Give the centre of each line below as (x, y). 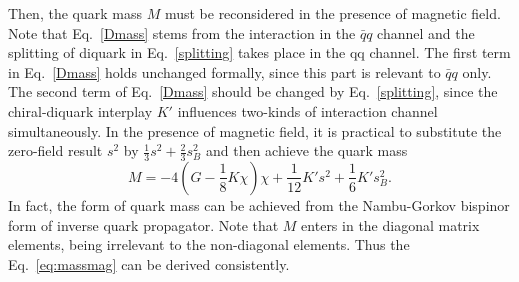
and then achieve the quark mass (306, 150)
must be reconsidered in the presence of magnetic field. (332, 13)
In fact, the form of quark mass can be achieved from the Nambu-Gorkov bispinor (259, 204)
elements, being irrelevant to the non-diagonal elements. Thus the (209, 244)
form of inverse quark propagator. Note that (143, 224)
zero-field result (55, 150)
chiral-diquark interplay (80, 110)
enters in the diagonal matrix (390, 224)
